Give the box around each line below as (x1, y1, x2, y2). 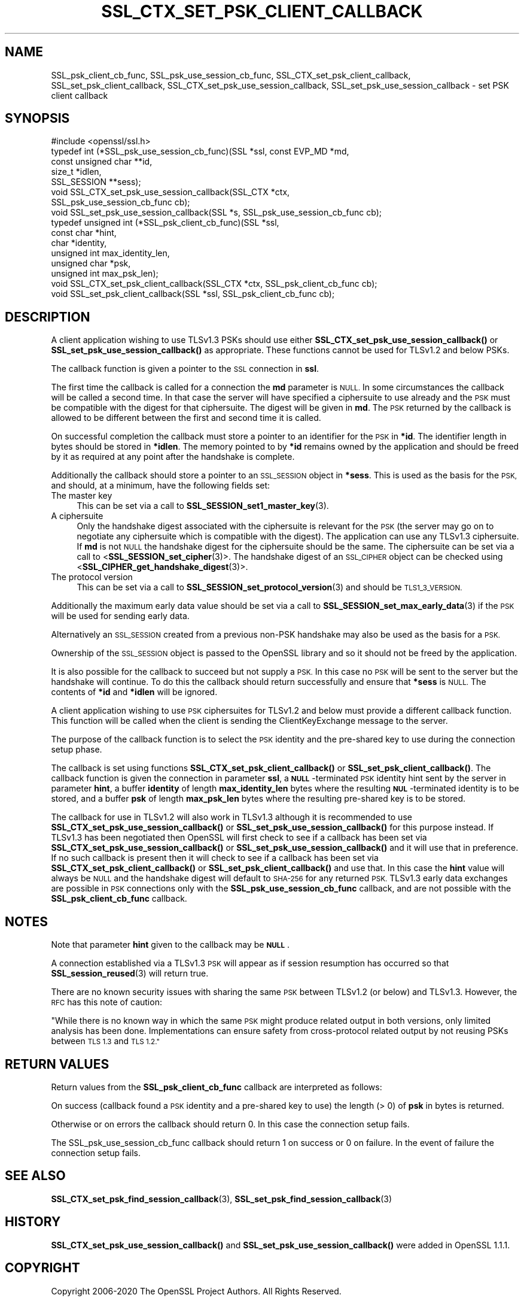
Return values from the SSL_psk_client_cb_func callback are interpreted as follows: (51, 1081, 382, 1092)
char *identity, (51, 238, 107, 248)
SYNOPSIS (5, 111, 70, 126)
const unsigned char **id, (51, 156, 153, 167)
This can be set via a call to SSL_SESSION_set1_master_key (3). (77, 501, 329, 511)
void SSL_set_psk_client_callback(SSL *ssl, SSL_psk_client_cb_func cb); (51, 289, 335, 299)
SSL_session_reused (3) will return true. (51, 968, 209, 979)
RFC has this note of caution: (51, 997, 162, 1008)
